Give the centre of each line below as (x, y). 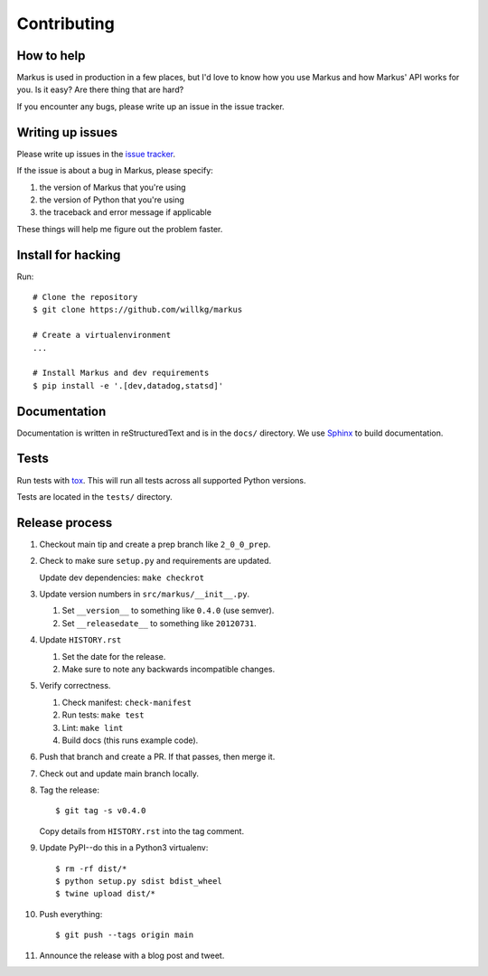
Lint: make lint (93, 727)
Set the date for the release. (114, 656)
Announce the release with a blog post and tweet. (132, 955)
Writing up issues (67, 132)
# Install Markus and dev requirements (121, 373)
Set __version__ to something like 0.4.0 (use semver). (168, 611)
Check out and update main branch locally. (119, 774)
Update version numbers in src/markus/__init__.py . (145, 594)
